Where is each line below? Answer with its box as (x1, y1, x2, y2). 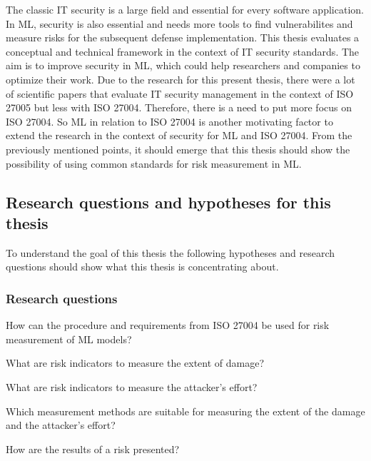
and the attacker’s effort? (6, 417, 116, 432)
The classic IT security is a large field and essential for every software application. (6, 2, 364, 16)
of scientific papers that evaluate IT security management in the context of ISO (6, 86, 354, 101)
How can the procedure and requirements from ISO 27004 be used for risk (6, 318, 330, 333)
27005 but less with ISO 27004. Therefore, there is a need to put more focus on (6, 100, 352, 115)
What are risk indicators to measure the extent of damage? (6, 355, 265, 370)
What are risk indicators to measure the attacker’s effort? (6, 379, 258, 394)
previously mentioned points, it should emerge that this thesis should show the (6, 141, 350, 156)
